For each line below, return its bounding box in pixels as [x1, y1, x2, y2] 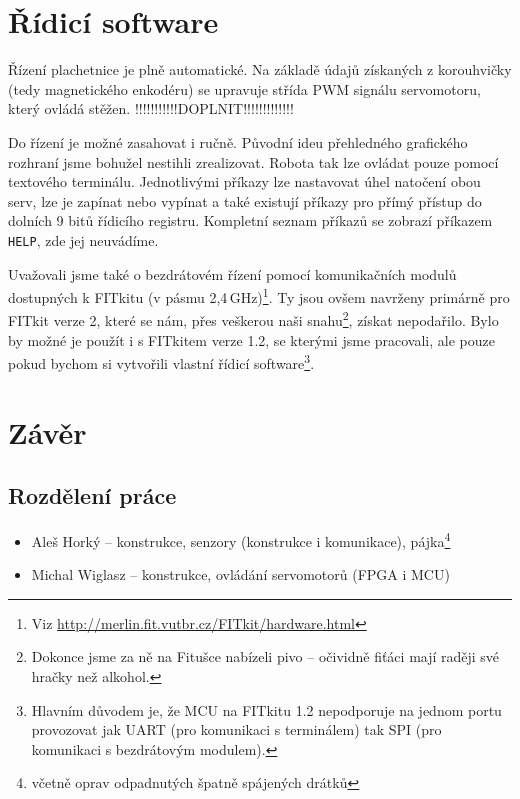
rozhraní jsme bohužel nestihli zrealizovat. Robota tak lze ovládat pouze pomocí [8, 151, 499, 172]
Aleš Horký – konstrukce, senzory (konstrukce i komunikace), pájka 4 [31, 528, 451, 551]
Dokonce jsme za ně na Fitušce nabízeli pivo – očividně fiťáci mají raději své [31, 646, 500, 667]
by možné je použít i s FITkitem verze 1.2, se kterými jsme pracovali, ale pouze [8, 329, 495, 350]
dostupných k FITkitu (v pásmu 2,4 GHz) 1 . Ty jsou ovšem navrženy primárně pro [8, 284, 510, 307]
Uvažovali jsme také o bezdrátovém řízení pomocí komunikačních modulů [8, 263, 457, 284]
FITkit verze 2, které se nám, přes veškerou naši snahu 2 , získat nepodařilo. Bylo [8, 307, 499, 331]
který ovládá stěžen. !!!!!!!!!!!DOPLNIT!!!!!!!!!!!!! [8, 98, 294, 119]
